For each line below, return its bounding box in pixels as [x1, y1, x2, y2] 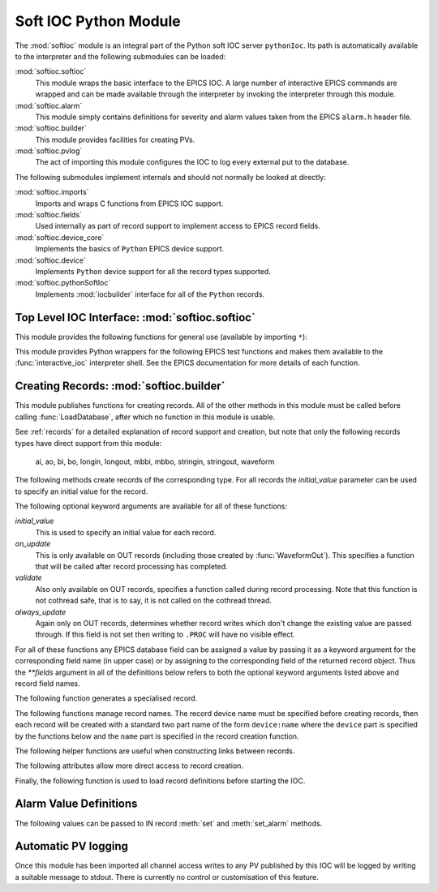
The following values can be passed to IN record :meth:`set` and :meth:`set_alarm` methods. [15, 818, 323, 828]
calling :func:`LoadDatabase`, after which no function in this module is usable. [15, 412, 276, 422]
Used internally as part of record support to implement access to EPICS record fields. [35, 221, 320, 231]
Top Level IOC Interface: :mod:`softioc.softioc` [15, 311, 255, 324]
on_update [15, 539, 51, 549]
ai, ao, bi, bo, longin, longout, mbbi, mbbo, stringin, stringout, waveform [35, 457, 275, 466]
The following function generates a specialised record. [15, 693, 198, 703]
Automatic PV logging [15, 839, 129, 853]
